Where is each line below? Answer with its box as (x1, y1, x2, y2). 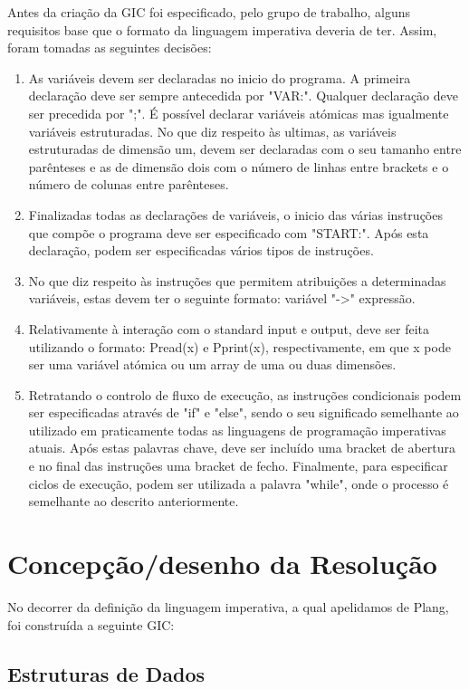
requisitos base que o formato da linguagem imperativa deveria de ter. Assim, (7, 20, 437, 39)
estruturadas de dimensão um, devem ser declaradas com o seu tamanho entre (28, 139, 462, 158)
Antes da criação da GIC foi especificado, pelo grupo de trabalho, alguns (7, 3, 410, 21)
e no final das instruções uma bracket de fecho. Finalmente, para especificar (28, 456, 448, 475)
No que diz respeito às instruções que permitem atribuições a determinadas (28, 271, 446, 290)
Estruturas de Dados (7, 659, 206, 687)
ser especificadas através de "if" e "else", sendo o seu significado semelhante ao (28, 403, 459, 422)
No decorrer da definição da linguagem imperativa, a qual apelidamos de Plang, (7, 597, 449, 616)
